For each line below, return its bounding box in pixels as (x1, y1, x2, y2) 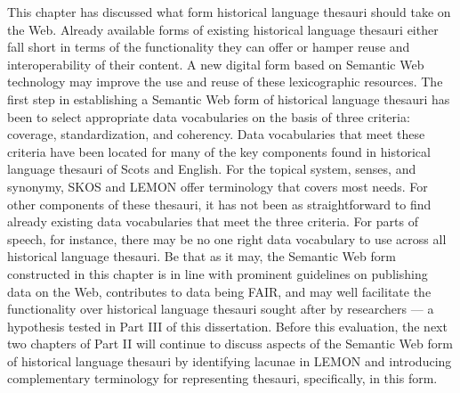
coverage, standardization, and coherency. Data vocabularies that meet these (7, 125, 425, 143)
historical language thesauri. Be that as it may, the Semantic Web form (7, 247, 396, 266)
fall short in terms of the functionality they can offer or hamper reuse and (7, 37, 410, 56)
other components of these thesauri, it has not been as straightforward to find (7, 194, 432, 213)
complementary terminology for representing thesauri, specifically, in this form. (7, 369, 438, 388)
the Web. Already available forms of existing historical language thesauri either (7, 20, 439, 38)
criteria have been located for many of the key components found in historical (7, 142, 431, 160)
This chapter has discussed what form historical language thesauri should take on (7, 3, 451, 20)
